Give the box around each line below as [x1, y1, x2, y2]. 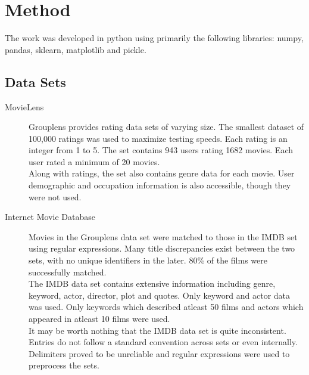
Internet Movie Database [5, 210, 95, 223]
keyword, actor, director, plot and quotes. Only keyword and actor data [29, 289, 291, 301]
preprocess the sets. [29, 359, 99, 371]
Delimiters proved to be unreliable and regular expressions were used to [29, 347, 290, 359]
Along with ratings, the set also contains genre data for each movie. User [29, 167, 295, 179]
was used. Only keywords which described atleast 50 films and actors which [29, 300, 304, 313]
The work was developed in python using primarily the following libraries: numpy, [5, 32, 304, 44]
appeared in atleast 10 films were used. [29, 312, 170, 325]
